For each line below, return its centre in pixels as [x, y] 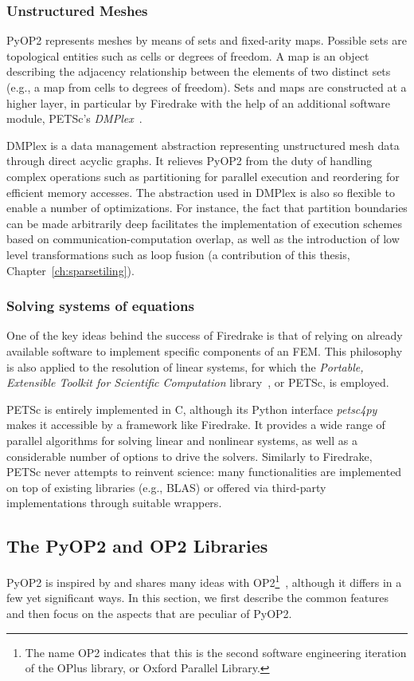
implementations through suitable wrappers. [114, 503]
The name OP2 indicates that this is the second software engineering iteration [216, 652]
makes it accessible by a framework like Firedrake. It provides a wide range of [196, 425]
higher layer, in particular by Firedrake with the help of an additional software [199, 102]
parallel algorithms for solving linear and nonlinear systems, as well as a [182, 440]
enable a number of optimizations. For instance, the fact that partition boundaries [207, 208]
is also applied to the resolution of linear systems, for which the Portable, [185, 366]
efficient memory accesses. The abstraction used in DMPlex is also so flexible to [201, 192]
